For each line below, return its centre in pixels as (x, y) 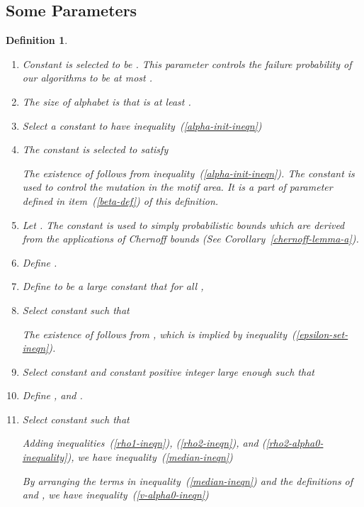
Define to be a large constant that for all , (113, 286)
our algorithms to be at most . (87, 78)
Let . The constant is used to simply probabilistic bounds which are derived (183, 224)
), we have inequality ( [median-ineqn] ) (150, 457)
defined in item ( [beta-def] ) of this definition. (120, 200)
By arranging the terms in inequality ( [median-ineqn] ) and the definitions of (188, 480)
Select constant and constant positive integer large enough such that (168, 371)
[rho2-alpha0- (295, 443)
